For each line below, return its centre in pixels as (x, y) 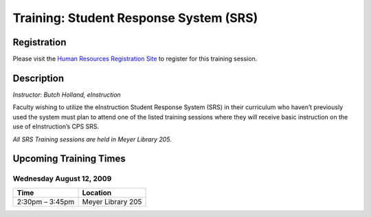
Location (97, 192)
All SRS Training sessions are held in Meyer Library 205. (92, 139)
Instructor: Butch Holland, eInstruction (67, 94)
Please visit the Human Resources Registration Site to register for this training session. (135, 59)
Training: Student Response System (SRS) (135, 18)
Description (38, 78)
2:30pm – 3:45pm (46, 201)
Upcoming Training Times (69, 159)
